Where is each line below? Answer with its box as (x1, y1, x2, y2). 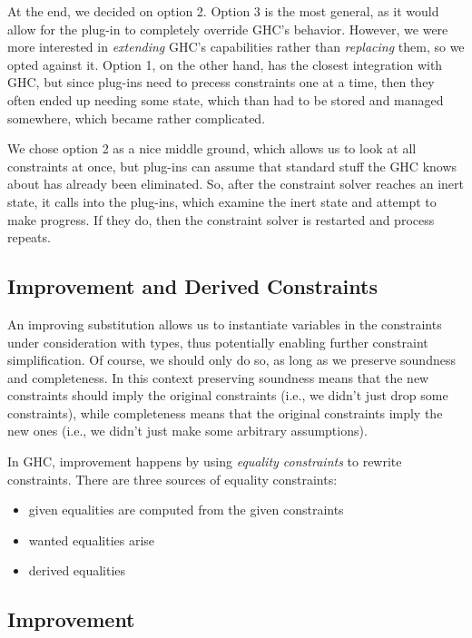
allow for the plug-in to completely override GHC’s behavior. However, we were (7, 19, 448, 38)
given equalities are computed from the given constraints (28, 500, 344, 519)
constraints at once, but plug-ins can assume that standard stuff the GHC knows (7, 156, 457, 175)
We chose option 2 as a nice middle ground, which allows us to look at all (7, 139, 417, 158)
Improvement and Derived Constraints (7, 272, 378, 300)
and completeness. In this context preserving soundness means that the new (7, 368, 429, 387)
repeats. (7, 228, 51, 247)
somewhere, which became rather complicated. (7, 108, 266, 127)
